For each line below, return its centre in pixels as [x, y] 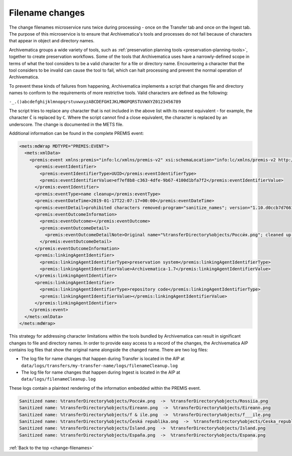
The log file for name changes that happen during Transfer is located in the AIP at [103, 359]
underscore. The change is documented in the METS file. [66, 124]
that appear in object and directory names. [52, 41]
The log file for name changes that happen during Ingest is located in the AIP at [101, 372]
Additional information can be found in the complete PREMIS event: [76, 133]
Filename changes [47, 13]
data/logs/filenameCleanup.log [58, 379]
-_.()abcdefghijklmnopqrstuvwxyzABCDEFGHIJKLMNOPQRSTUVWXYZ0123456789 [95, 102]
